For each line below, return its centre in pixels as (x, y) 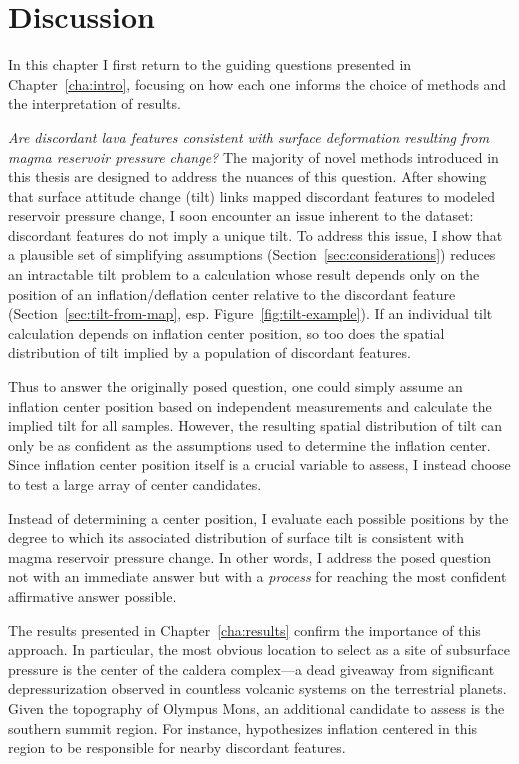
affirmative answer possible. (92, 595)
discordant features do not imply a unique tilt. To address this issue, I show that (255, 234)
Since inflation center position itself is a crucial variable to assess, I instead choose (259, 464)
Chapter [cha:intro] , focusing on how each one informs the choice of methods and (257, 83)
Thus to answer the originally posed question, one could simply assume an (235, 386)
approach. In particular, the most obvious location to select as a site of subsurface (259, 649)
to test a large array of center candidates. (135, 484)
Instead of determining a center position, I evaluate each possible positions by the (258, 517)
